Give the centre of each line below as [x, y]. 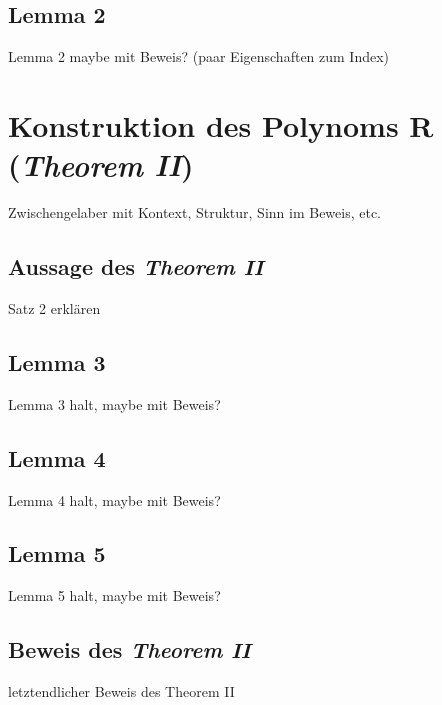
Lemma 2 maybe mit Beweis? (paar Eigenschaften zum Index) [199, 56]
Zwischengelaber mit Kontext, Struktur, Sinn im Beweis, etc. [195, 212]
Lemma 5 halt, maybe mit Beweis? [114, 595]
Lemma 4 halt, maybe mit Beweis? [114, 499]
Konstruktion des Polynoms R [221, 124]
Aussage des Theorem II [136, 266]
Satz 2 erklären [54, 307]
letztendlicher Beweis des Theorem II [121, 691]
